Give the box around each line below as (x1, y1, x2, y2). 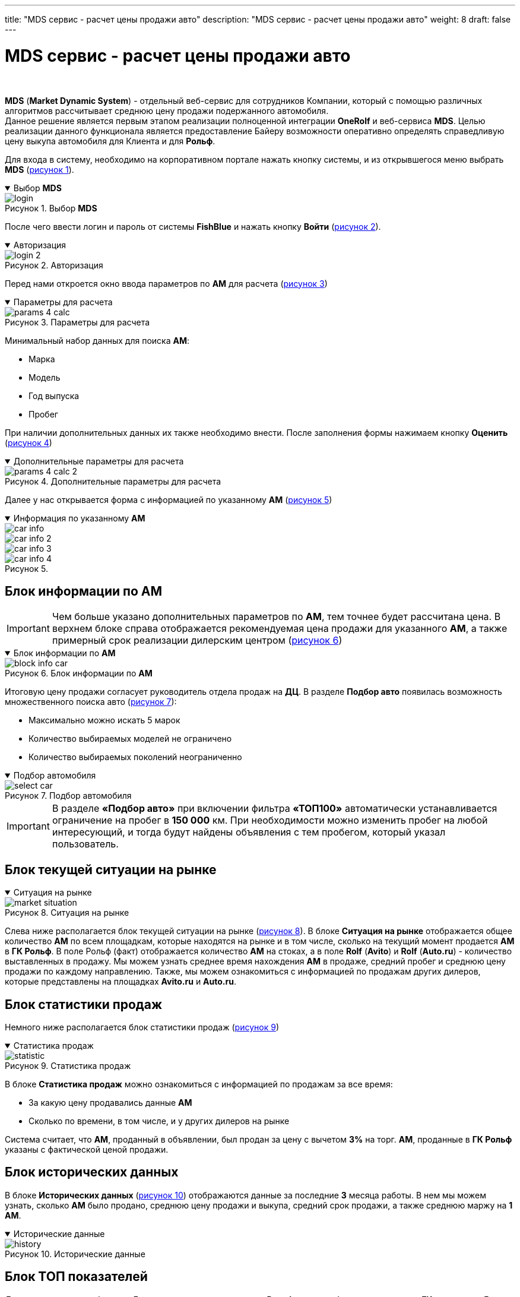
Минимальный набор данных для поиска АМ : (5, 335, 190, 346)
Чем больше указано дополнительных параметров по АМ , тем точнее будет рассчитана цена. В (52, 610, 501, 623)
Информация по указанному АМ (13, 513, 145, 523)
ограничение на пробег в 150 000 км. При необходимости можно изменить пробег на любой (52, 814, 488, 827)
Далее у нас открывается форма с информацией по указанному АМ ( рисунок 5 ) (5, 494, 332, 505)
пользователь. (52, 838, 119, 850)
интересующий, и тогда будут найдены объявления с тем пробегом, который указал (52, 826, 446, 839)
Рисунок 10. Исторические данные (5, 1248, 145, 1259)
